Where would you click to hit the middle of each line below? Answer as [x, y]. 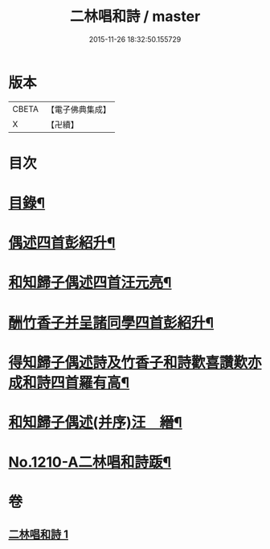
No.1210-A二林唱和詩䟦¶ [90, 462]
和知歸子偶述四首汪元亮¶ [90, 283]
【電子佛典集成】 [78, 109]
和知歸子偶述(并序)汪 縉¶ [95, 423]
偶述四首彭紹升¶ [62, 243]
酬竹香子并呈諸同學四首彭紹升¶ [111, 322]
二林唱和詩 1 [39, 534]
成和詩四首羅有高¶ [69, 382]
